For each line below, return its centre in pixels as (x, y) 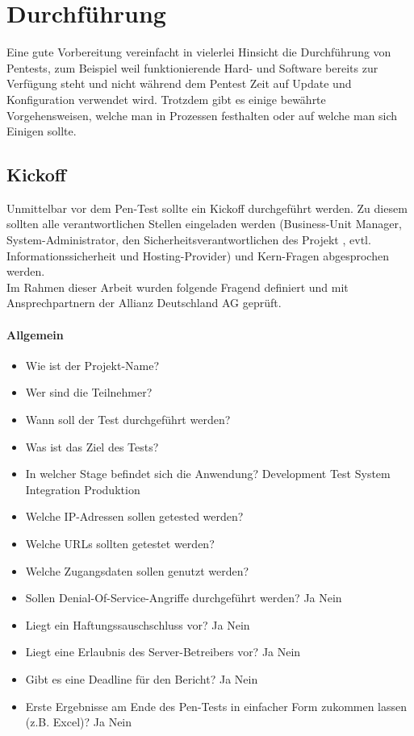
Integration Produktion (83, 489)
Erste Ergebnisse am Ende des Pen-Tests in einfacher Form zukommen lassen (216, 706)
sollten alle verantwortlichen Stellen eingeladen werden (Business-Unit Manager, (204, 224)
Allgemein (35, 334)
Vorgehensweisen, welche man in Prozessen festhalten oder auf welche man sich (202, 115)
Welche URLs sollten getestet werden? (120, 543)
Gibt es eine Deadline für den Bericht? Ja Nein (142, 678)
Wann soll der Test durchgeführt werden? (128, 420)
